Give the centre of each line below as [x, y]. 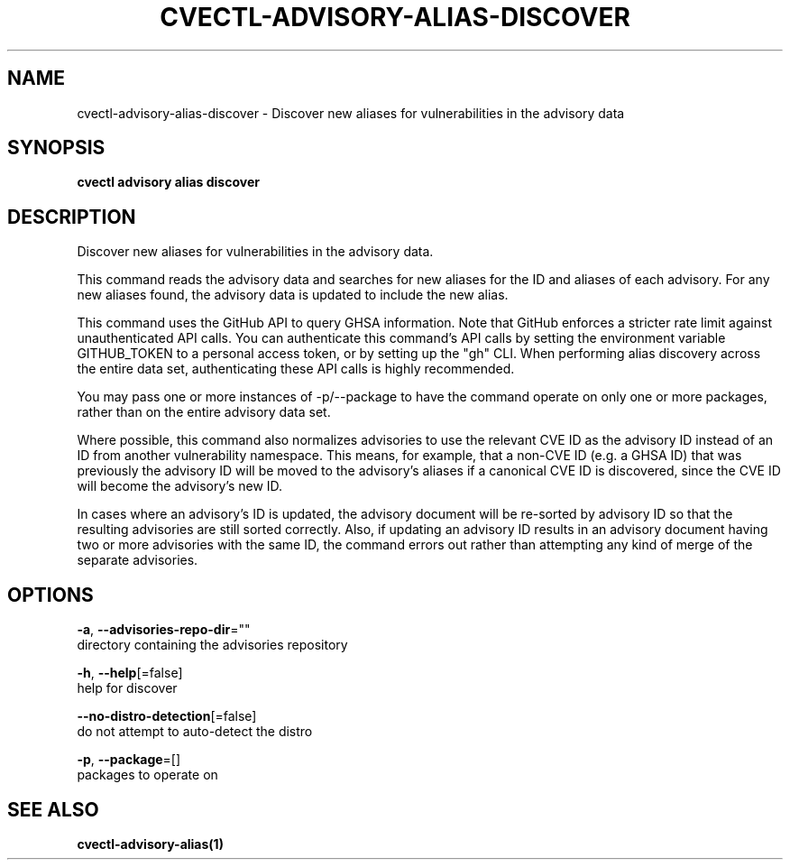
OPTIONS [51, 595]
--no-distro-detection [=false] [167, 716]
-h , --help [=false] [130, 673]
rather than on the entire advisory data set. [204, 412]
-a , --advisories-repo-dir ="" [164, 630]
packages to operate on [147, 775]
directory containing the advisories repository [212, 645]
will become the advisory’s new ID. [180, 486]
